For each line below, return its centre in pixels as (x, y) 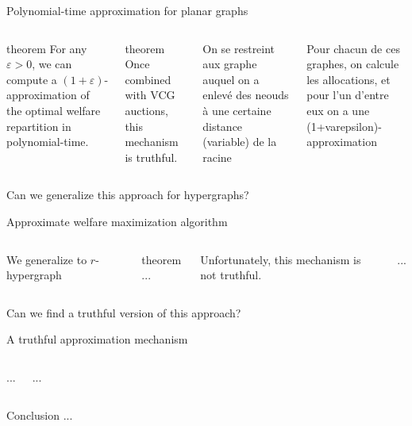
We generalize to (47, 259)
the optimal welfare (54, 110)
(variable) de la (240, 142)
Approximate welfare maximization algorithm (117, 221)
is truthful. (151, 157)
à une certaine (237, 110)
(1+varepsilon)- (344, 126)
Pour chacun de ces (353, 48)
